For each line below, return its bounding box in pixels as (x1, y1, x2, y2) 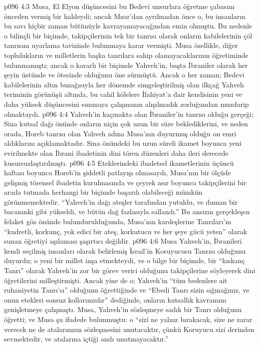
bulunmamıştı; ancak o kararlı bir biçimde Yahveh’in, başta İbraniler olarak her (4, 59, 248, 70)
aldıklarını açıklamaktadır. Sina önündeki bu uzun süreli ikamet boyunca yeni (4, 138, 242, 148)
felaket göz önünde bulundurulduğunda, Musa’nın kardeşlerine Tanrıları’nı (4, 216, 232, 227)
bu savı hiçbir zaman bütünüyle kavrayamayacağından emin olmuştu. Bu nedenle (4, 20, 253, 31)
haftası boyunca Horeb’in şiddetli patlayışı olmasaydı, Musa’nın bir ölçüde (4, 167, 231, 178)
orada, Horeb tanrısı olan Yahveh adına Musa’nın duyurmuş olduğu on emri (4, 128, 237, 138)
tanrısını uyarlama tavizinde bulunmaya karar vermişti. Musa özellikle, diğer (4, 40, 238, 50)
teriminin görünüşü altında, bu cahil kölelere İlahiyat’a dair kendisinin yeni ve (4, 89, 243, 99)
